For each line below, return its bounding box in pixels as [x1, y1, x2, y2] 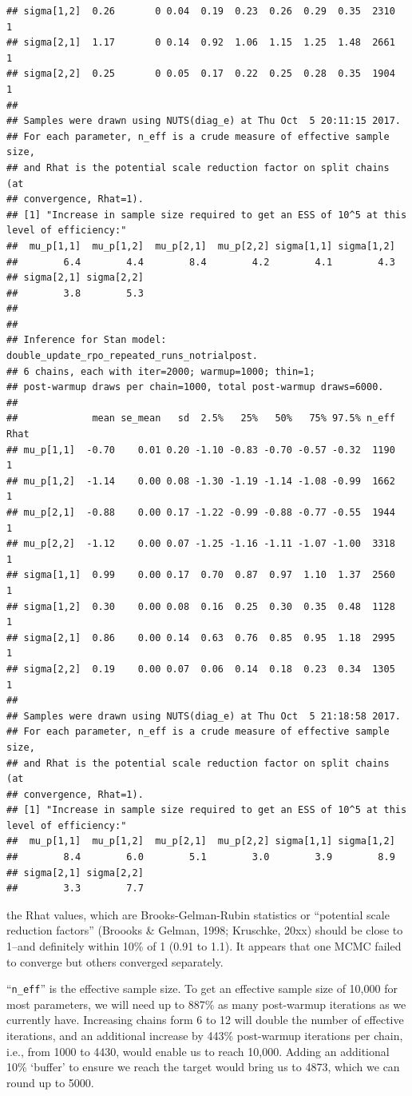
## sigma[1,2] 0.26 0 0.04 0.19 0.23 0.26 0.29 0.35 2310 [6, 6, 395, 17]
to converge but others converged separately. [6, 953, 224, 970]
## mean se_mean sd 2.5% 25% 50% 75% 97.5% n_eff [6, 412, 395, 424]
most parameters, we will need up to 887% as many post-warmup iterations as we [6, 995, 406, 1012]
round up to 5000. [6, 1074, 94, 1090]
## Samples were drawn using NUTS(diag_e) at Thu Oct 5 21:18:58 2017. [6, 710, 401, 722]
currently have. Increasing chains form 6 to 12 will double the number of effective [6, 1011, 404, 1028]
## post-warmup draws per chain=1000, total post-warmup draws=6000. [6, 381, 384, 393]
